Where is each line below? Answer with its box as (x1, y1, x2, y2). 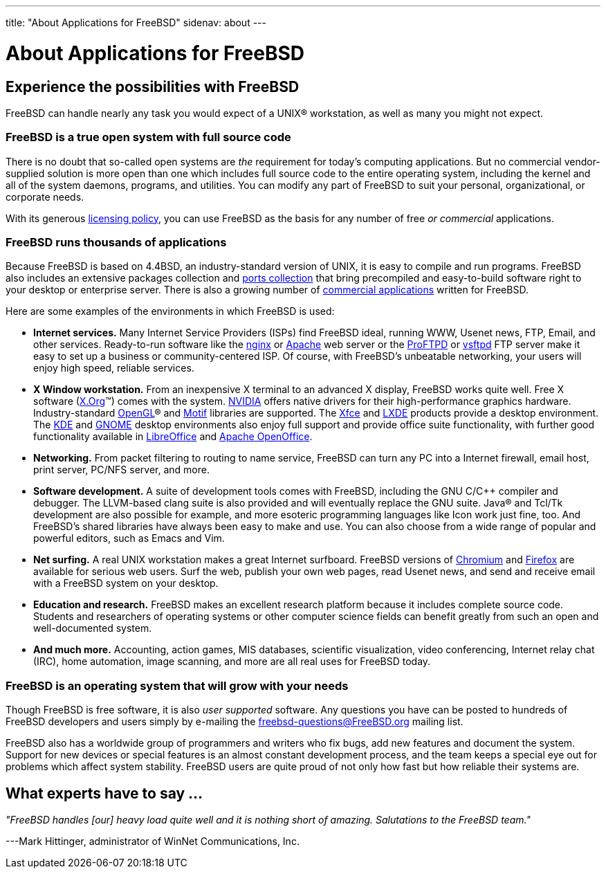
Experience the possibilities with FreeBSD (6, 78, 300, 95)
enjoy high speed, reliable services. (33, 362, 194, 374)
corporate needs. (6, 190, 84, 203)
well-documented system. (33, 622, 152, 635)
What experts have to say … (6, 784, 203, 802)
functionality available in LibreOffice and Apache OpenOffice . (33, 430, 313, 443)
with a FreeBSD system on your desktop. (33, 577, 219, 590)
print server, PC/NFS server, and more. (33, 464, 210, 476)
